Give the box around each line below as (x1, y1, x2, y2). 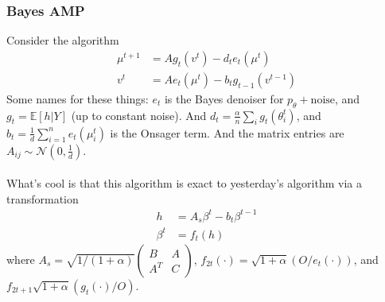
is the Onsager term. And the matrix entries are (110, 124, 344, 141)
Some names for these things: (6, 90, 149, 106)
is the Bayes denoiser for (164, 90, 284, 106)
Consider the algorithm (6, 32, 119, 48)
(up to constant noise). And (71, 106, 207, 123)
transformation (6, 190, 79, 207)
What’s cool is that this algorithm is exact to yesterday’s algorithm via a (6, 175, 363, 192)
